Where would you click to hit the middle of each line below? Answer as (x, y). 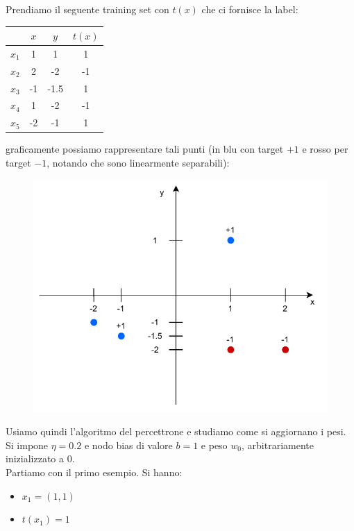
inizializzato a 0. (40, 458)
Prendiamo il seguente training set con (87, 9)
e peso (214, 445)
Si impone (27, 445)
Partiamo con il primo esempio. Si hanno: (94, 472)
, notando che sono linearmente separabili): (138, 162)
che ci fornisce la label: (250, 9)
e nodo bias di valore (128, 445)
